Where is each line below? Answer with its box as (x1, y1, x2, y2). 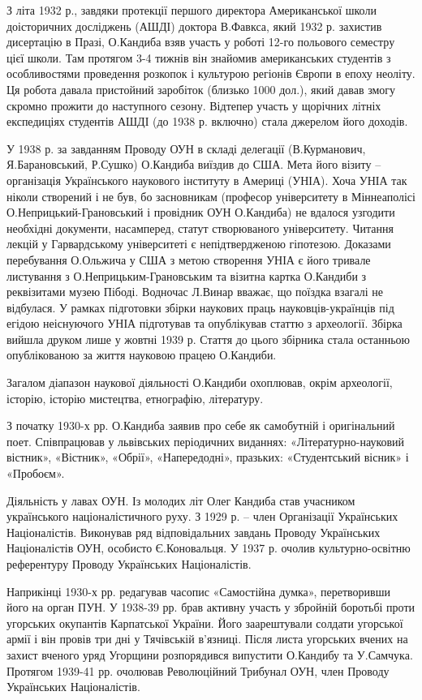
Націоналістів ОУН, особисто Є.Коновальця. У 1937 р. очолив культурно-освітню (6, 539, 411, 556)
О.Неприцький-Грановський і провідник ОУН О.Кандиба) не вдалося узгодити (6, 204, 395, 221)
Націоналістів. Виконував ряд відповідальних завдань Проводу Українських (6, 523, 381, 540)
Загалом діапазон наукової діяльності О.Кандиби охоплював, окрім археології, (6, 374, 393, 391)
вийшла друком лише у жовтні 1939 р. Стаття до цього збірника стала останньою (6, 330, 411, 347)
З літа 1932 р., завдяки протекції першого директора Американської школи (6, 2, 377, 18)
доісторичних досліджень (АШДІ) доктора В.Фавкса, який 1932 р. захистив (6, 17, 382, 34)
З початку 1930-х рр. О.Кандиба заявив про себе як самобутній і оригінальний (6, 417, 395, 434)
